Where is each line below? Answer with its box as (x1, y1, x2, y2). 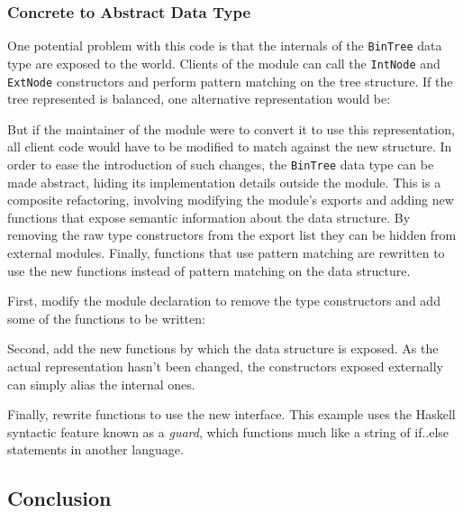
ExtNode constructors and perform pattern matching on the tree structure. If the (7, 71, 453, 90)
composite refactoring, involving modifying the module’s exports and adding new (7, 190, 454, 209)
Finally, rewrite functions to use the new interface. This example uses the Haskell (7, 405, 456, 424)
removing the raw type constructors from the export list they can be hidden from (7, 225, 457, 244)
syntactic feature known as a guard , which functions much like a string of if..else (7, 422, 449, 441)
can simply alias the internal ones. (7, 374, 195, 393)
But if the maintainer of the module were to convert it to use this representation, (7, 119, 455, 138)
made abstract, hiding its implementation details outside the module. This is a (7, 172, 441, 191)
